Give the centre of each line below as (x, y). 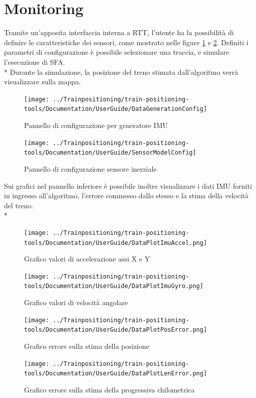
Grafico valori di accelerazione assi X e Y (87, 259)
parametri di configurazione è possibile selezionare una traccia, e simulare (117, 52)
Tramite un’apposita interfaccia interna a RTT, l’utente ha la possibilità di (119, 32)
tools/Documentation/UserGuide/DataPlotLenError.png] (116, 374)
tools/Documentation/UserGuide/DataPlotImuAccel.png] (116, 243)
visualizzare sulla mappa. (43, 82)
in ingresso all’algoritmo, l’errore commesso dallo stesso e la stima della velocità (126, 195)
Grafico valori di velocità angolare (76, 302)
